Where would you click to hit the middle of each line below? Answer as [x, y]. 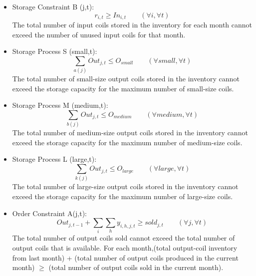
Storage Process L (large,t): [54, 159]
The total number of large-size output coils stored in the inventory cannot [125, 186]
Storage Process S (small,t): [55, 51]
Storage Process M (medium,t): [60, 105]
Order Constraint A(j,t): [49, 213]
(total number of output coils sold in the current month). [136, 267]
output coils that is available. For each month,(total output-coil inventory [125, 248]
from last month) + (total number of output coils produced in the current [125, 257]
